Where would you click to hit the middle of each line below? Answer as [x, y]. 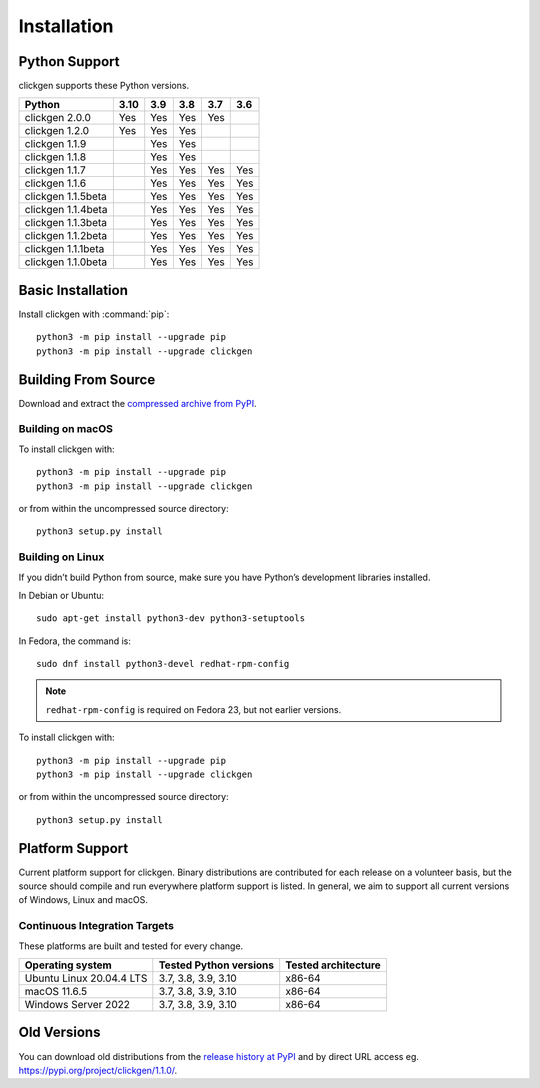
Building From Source [87, 379]
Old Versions [59, 1032]
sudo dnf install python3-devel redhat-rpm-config [163, 664]
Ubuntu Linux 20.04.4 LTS [86, 978]
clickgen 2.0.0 [58, 118]
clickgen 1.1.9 [55, 144]
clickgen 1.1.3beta [66, 223]
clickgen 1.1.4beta [66, 210]
